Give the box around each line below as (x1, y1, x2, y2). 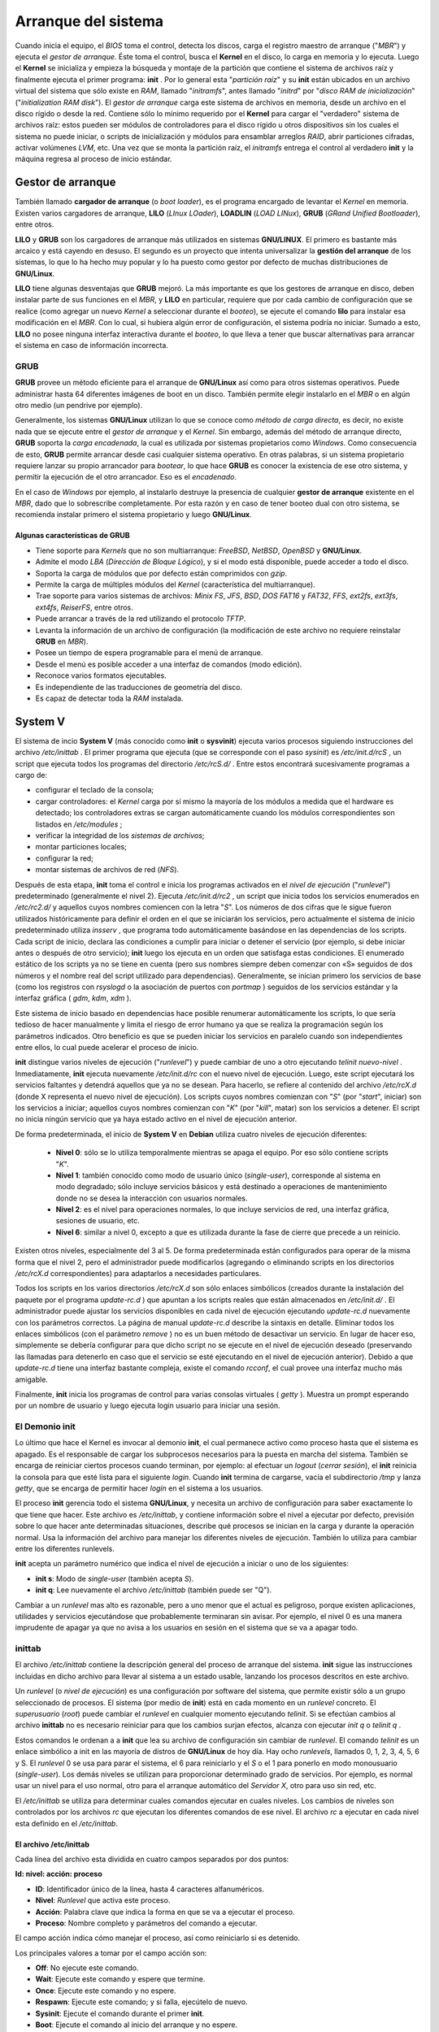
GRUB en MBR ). (35, 636, 89, 646)
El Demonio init (15, 1421, 76, 1432)
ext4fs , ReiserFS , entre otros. (35, 602, 133, 612)
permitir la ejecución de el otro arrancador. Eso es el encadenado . (15, 472, 237, 482)
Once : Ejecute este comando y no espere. (35, 1986, 176, 1995)
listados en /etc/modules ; (35, 819, 123, 829)
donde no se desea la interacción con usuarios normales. (55, 1193, 248, 1203)
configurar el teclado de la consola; (35, 785, 154, 795)
